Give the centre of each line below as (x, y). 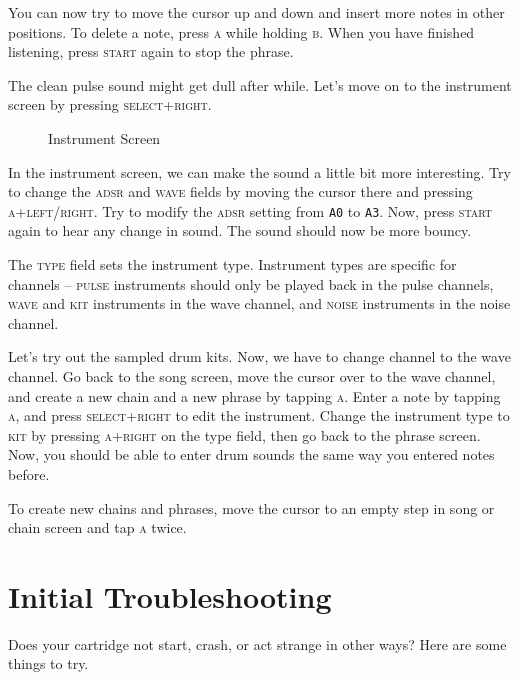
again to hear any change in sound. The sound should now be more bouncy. (240, 230)
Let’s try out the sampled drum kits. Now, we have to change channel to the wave (259, 356)
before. (29, 473)
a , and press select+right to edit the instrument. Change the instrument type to (259, 415)
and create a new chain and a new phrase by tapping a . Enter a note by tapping (254, 395)
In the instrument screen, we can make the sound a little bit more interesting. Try (259, 171)
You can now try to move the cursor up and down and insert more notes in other (256, 12)
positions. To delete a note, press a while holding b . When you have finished (241, 31)
